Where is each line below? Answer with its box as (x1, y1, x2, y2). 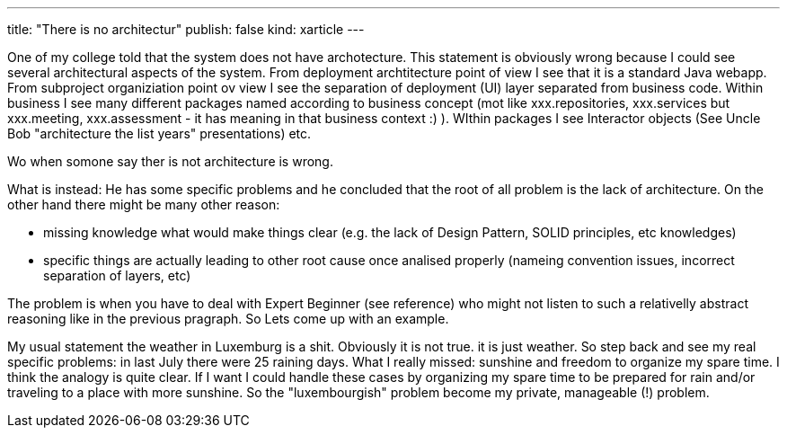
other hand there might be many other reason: (7, 197, 280, 212)
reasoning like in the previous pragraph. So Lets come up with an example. (7, 311, 449, 326)
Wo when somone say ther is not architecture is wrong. (7, 154, 333, 169)
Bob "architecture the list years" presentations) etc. (7, 126, 312, 141)
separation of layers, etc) (43, 268, 191, 283)
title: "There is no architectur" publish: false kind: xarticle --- (7, 22, 365, 37)
